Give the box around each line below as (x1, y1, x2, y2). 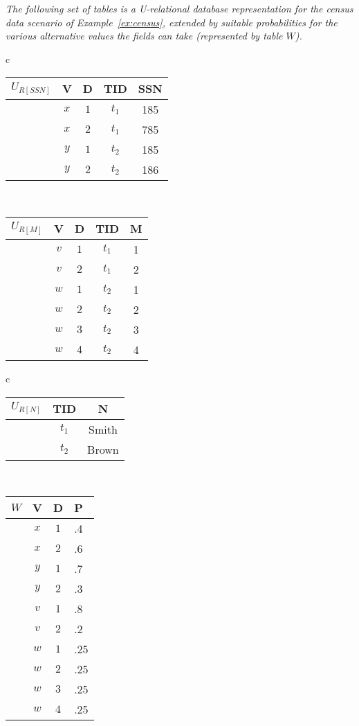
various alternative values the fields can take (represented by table (6, 28, 283, 43)
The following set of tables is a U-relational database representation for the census (6, 1, 353, 15)
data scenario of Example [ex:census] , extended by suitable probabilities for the (6, 15, 338, 29)
